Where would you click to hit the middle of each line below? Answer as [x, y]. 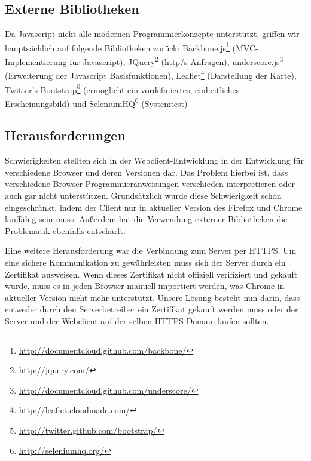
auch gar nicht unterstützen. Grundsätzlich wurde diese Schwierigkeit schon [143, 196]
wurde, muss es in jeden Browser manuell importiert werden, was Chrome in [145, 286]
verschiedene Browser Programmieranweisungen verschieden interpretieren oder [150, 184]
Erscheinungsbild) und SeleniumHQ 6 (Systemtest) [96, 102]
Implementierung [36, 61]
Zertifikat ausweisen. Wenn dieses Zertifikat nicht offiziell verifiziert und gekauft [151, 274]
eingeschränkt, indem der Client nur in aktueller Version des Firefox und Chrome [154, 207]
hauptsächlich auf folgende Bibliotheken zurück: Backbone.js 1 [117, 47]
